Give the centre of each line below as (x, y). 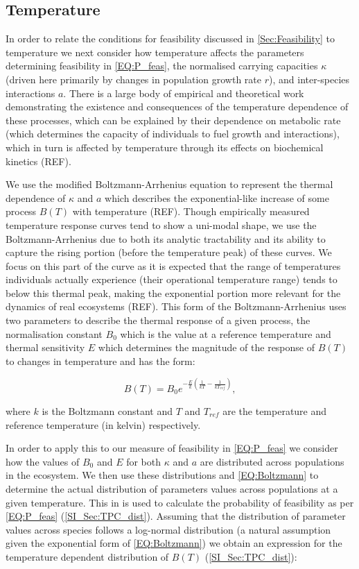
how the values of (43, 461)
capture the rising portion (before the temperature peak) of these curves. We (169, 252)
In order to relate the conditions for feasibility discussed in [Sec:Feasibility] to (170, 39)
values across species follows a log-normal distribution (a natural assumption (168, 529)
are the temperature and (275, 410)
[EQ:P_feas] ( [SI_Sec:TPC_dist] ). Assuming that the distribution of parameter (176, 516)
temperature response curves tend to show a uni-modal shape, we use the (161, 224)
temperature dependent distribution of (87, 556)
